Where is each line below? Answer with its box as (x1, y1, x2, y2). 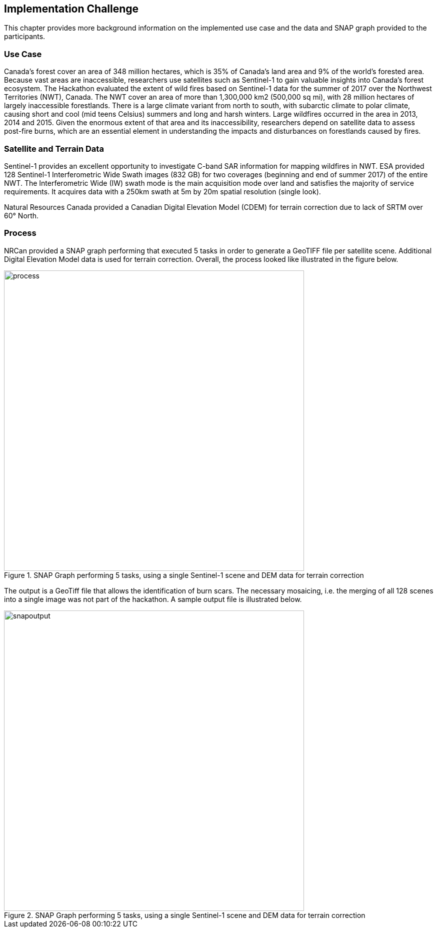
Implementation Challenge (4, 3, 139, 15)
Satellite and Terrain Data (4, 143, 104, 154)
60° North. (4, 211, 39, 220)
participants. (4, 32, 45, 41)
